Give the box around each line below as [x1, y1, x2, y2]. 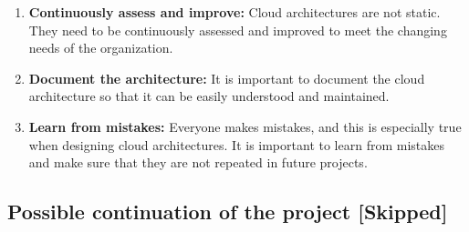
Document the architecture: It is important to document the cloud [28, 68, 425, 87]
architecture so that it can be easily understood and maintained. [28, 86, 390, 106]
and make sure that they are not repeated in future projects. [28, 153, 368, 172]
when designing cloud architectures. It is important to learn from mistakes [28, 135, 444, 154]
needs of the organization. [28, 38, 173, 57]
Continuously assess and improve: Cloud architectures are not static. [28, 3, 441, 21]
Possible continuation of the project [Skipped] [7, 197, 448, 226]
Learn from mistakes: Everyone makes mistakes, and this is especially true [28, 116, 462, 136]
